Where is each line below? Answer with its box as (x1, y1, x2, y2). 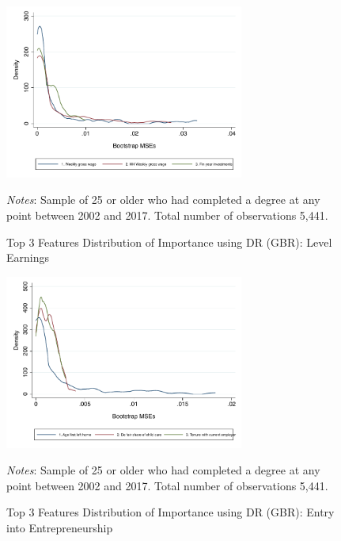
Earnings (6, 249, 49, 266)
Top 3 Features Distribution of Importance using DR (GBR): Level (6, 233, 332, 250)
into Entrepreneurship (6, 520, 113, 536)
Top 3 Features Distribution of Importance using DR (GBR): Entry (6, 504, 335, 520)
